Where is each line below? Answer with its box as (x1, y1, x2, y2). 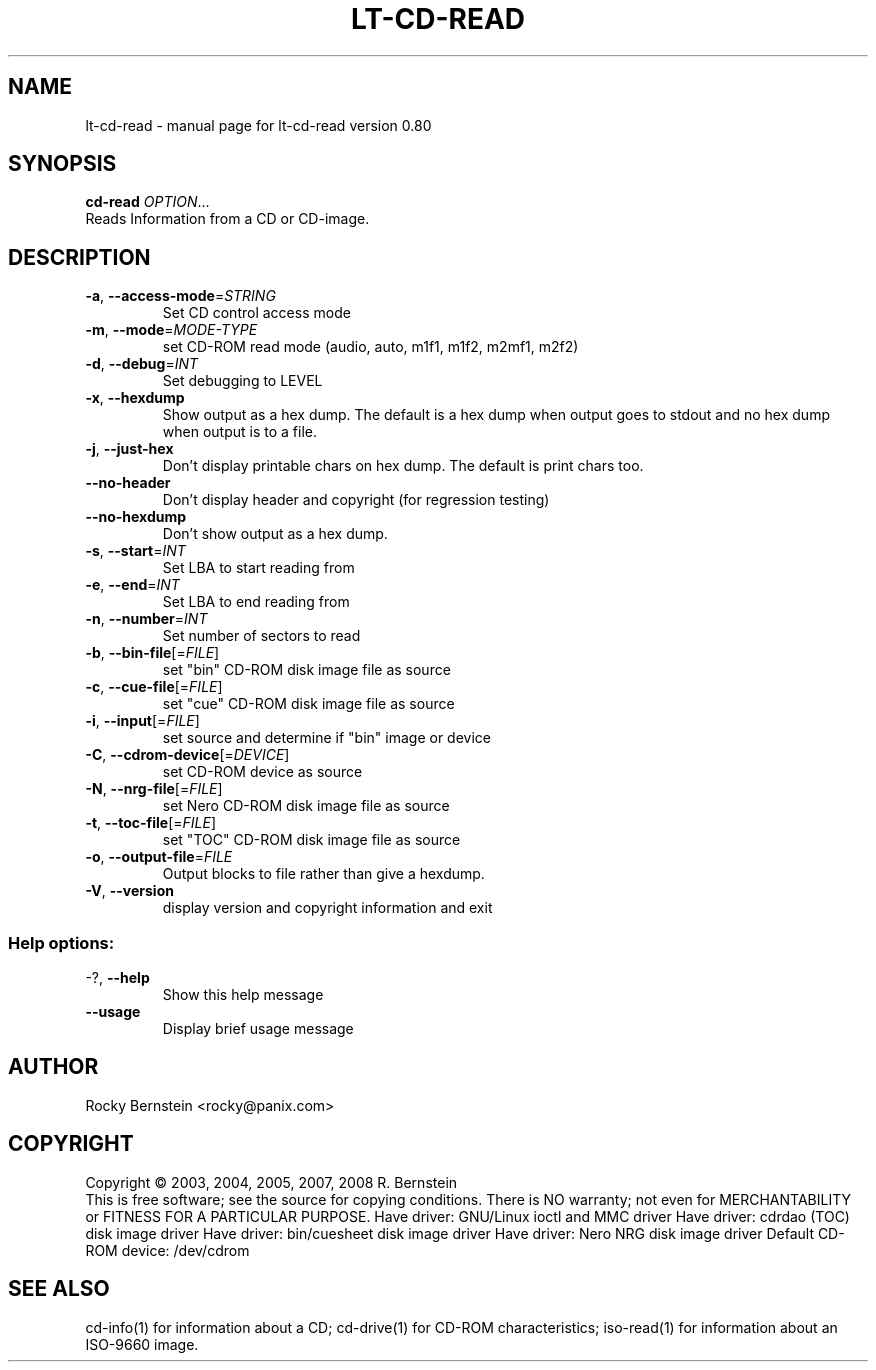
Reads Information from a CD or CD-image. (85, 210, 370, 228)
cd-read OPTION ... (85, 193, 210, 211)
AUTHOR (8, 1054, 99, 1080)
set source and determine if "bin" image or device (162, 729, 491, 747)
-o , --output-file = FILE (85, 848, 233, 866)
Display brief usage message (162, 1020, 354, 1038)
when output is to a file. (162, 423, 317, 441)
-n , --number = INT (85, 610, 208, 628)
